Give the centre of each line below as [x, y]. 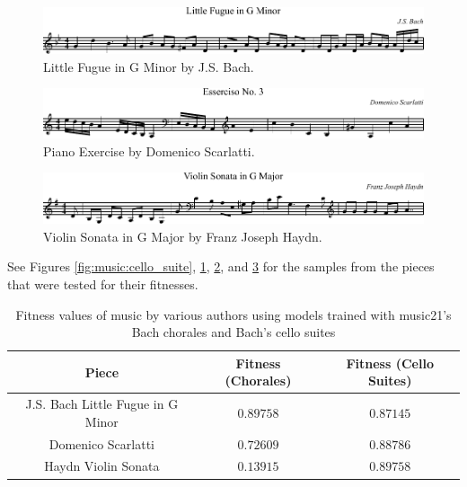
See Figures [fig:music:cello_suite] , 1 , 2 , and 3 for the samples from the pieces [221, 266]
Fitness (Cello [390, 363]
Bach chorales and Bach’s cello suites [233, 332]
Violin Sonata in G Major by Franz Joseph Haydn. [183, 236]
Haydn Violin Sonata [102, 466]
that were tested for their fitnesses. [103, 283]
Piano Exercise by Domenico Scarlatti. [149, 151]
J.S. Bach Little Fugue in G [102, 404]
